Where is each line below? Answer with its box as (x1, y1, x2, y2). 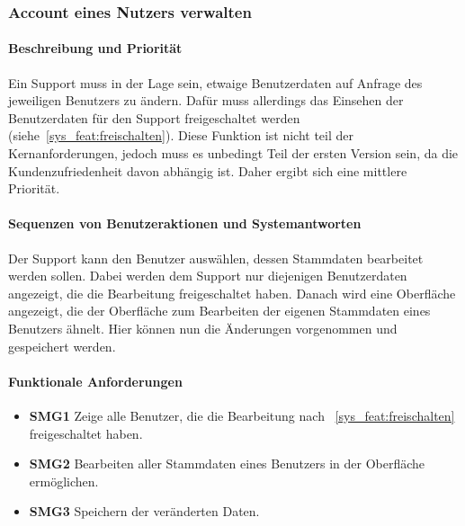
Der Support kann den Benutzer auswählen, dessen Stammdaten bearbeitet (8, 248, 424, 267)
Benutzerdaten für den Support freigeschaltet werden (8, 108, 300, 127)
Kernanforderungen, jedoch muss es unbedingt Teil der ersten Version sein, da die (8, 144, 459, 163)
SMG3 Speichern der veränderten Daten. (29, 502, 260, 521)
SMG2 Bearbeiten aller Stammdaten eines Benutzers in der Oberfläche (29, 454, 425, 473)
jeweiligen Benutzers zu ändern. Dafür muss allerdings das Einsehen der (8, 91, 404, 110)
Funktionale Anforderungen (8, 371, 183, 390)
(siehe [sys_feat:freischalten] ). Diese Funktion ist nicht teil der (8, 126, 354, 145)
